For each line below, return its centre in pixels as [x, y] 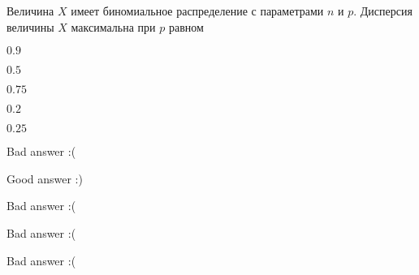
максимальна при [113, 26]
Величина [30, 11]
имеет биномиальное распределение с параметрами [197, 11]
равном [186, 26]
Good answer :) [45, 178]
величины [30, 26]
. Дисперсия [383, 11]
